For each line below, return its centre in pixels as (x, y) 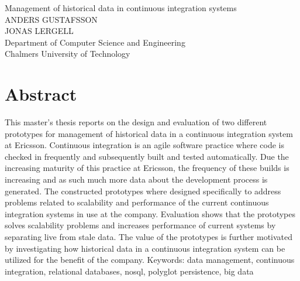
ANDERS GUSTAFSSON (51, 19)
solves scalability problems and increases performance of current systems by (140, 225)
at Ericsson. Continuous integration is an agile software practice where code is (144, 145)
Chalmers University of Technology (68, 54)
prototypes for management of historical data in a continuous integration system (149, 133)
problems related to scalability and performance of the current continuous (137, 202)
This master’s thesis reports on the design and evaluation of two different (136, 122)
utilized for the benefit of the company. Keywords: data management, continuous (150, 260)
